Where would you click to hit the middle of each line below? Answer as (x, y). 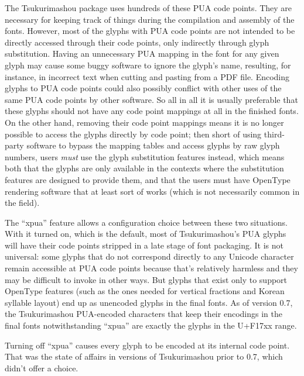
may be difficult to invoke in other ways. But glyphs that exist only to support (146, 279)
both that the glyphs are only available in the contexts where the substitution (144, 168)
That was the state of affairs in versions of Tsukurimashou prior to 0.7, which (144, 356)
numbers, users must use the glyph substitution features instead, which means (145, 156)
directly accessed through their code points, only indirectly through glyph (137, 42)
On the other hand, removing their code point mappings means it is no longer (144, 122)
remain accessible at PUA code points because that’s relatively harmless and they (151, 268)
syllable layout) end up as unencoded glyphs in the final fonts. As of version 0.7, (149, 302)
